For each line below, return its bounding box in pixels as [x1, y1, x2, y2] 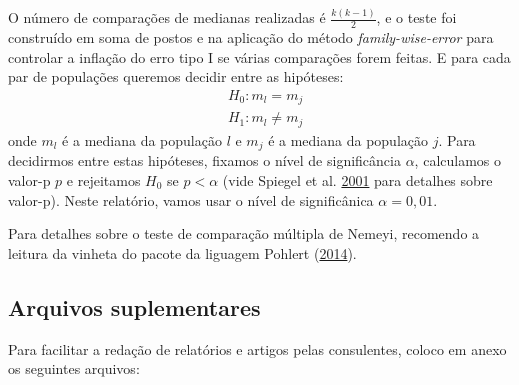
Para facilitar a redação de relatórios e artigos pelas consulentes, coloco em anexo [8, 338, 507, 359]
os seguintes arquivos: [8, 358, 140, 379]
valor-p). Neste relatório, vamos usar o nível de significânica [8, 189, 374, 210]
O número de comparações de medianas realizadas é [8, 7, 326, 28]
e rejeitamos [66, 169, 141, 190]
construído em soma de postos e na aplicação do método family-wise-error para [8, 27, 494, 48]
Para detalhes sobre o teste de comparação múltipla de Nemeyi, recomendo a [8, 223, 480, 244]
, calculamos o [414, 150, 502, 171]
